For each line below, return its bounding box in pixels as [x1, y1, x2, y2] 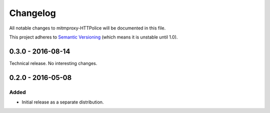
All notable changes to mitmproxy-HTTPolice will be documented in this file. [9, 25, 166, 31]
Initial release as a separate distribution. [21, 99, 104, 105]
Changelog [9, 7, 56, 18]
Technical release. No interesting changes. [9, 60, 97, 66]
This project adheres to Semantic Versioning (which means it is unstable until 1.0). [9, 34, 178, 40]
